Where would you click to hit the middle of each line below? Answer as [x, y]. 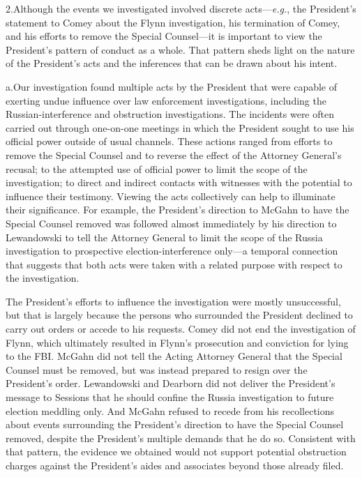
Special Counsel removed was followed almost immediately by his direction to [171, 223]
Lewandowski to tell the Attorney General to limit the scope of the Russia [164, 237]
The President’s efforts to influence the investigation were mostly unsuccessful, [173, 301]
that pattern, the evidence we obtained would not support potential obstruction [176, 452]
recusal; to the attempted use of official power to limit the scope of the [157, 168]
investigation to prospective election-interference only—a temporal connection [172, 251]
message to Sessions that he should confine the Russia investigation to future [170, 397]
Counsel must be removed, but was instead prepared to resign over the [157, 369]
